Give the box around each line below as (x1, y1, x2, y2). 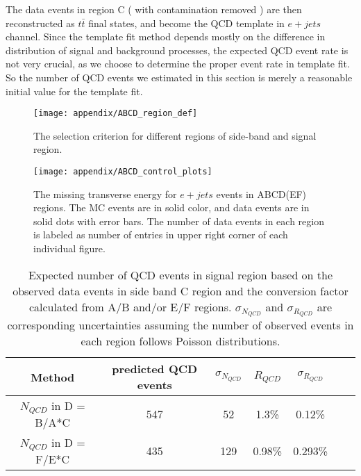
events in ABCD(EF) (216, 186, 307, 201)
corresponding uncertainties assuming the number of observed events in (7, 317, 354, 334)
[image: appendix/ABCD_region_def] (33, 108, 198, 119)
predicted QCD (112, 361, 198, 377)
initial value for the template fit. (6, 83, 143, 98)
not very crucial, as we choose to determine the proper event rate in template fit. (6, 56, 350, 71)
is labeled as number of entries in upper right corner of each (33, 227, 288, 242)
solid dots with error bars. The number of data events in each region (33, 213, 324, 228)
